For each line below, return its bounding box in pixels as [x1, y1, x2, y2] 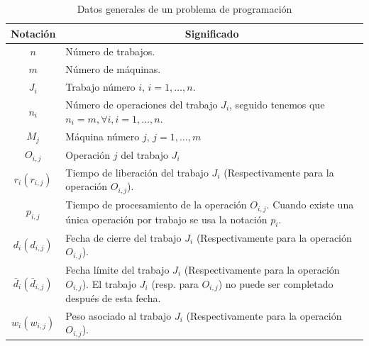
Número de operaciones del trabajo [65, 96, 218, 111]
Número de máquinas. [65, 62, 161, 77]
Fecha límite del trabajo [65, 262, 170, 277]
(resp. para [151, 276, 199, 291]
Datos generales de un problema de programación [77, 1, 292, 16]
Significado [184, 26, 239, 40]
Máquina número [65, 128, 140, 143]
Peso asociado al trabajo [65, 308, 172, 323]
